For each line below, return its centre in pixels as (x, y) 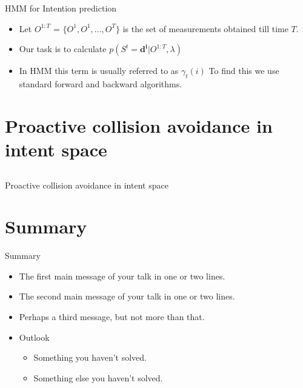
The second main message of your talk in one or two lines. (127, 296)
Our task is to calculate (63, 49)
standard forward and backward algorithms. (101, 83)
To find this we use (244, 71)
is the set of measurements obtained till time (205, 28)
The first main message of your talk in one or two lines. (122, 276)
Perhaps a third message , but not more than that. (112, 317)
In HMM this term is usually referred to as (99, 71)
